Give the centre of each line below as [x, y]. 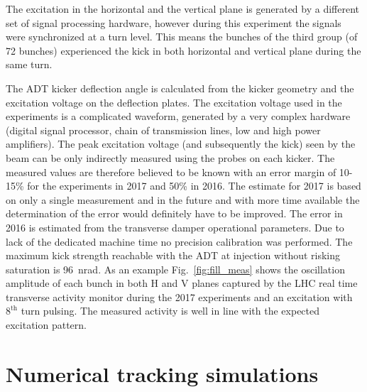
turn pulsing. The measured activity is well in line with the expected [170, 311]
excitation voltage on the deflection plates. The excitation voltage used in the [174, 102]
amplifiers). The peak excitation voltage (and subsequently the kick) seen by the [181, 144]
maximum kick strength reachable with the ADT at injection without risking [173, 255]
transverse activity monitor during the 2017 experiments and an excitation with [179, 296]
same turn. [29, 64]
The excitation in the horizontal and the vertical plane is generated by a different [183, 9]
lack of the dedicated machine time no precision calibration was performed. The [179, 241]
